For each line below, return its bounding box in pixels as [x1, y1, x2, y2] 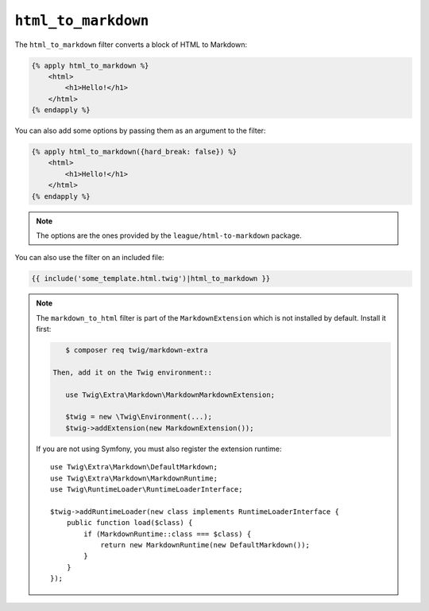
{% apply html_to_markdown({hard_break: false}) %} [31, 147, 238, 157]
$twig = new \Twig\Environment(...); [64, 412, 212, 422]
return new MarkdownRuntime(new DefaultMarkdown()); [100, 540, 310, 549]
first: [36, 325, 52, 334]
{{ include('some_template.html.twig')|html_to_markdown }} [31, 274, 271, 283]
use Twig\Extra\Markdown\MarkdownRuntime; [50, 473, 218, 483]
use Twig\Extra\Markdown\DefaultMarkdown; [50, 462, 218, 472]
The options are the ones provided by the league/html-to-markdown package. [36, 231, 302, 240]
